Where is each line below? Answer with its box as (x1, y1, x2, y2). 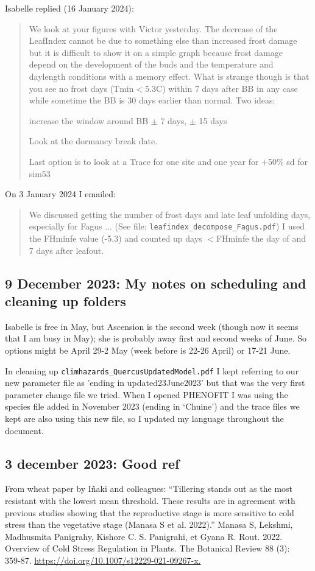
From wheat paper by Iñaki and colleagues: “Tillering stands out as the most (5, 482, 293, 495)
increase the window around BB (29, 114, 149, 127)
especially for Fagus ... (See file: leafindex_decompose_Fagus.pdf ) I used (29, 220, 305, 233)
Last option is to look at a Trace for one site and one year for (29, 155, 259, 167)
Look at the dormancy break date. (29, 135, 158, 147)
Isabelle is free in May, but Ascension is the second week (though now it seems (5, 320, 299, 332)
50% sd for (267, 155, 308, 167)
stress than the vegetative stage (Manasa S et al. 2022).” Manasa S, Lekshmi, (5, 518, 293, 531)
